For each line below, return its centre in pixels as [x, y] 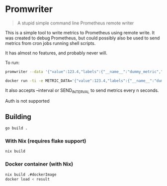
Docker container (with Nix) [39, 164]
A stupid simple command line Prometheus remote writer [76, 23]
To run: [12, 62]
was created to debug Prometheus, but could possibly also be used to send [83, 38]
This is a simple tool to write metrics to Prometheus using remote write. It [80, 32]
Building [18, 116]
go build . [16, 128]
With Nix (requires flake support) [46, 141]
